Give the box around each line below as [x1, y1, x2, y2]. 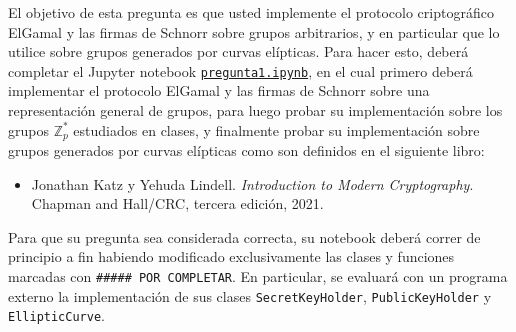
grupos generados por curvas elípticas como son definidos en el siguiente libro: [8, 140, 485, 161]
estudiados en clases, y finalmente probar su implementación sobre [73, 119, 480, 140]
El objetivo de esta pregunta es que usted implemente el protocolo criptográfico [8, 2, 494, 22]
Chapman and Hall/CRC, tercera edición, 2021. [31, 193, 324, 214]
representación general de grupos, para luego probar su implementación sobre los [8, 100, 503, 121]
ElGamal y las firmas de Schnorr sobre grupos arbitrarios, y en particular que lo [8, 21, 500, 42]
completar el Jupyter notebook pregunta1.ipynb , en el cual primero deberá [8, 60, 473, 81]
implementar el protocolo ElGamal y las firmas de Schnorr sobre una [8, 80, 430, 101]
